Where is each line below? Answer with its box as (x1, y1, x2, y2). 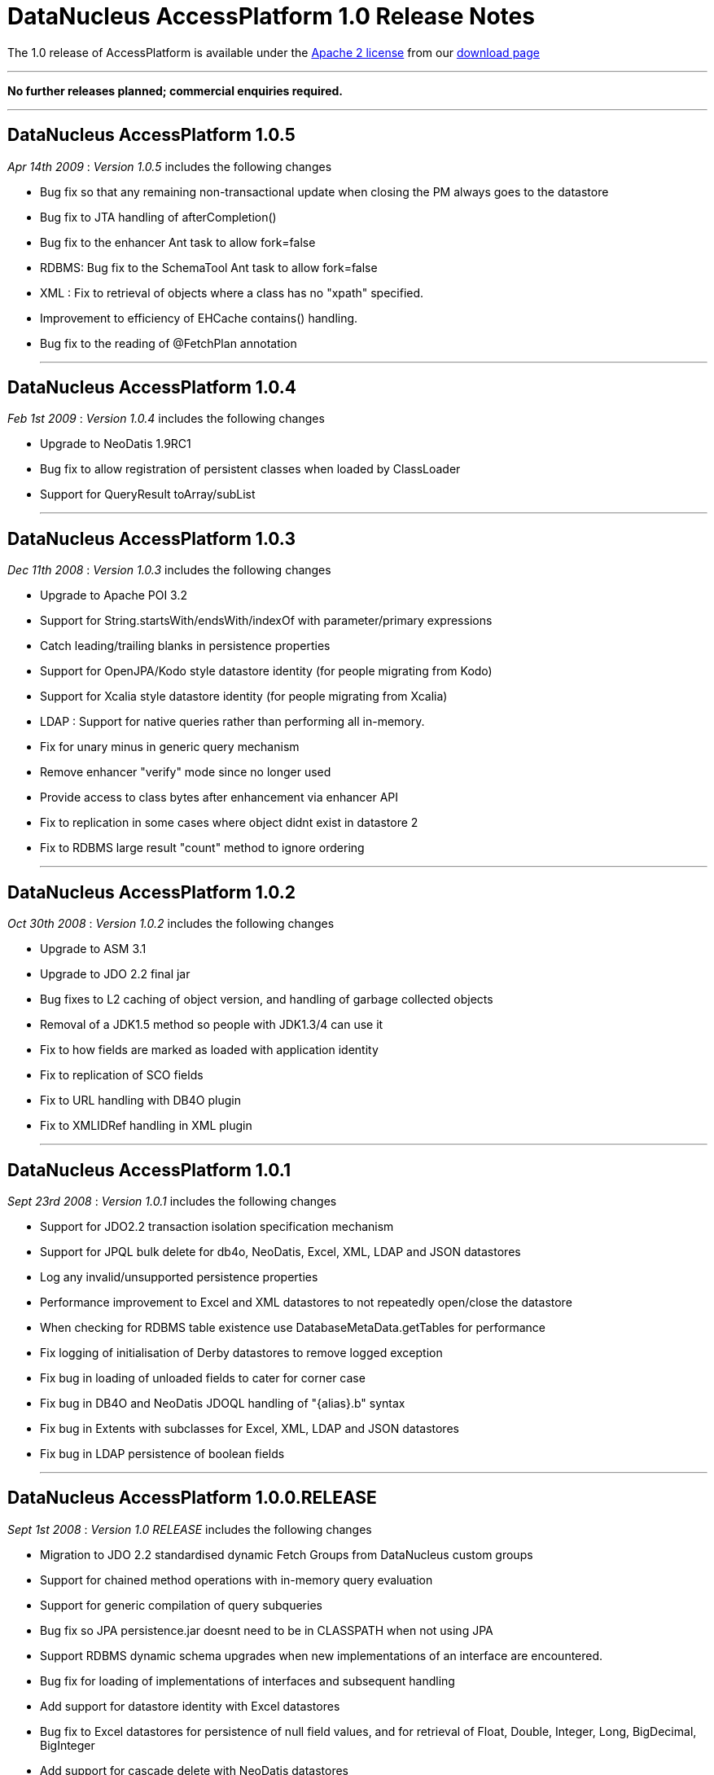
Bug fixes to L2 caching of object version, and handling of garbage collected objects (40, 992, 493, 1007)
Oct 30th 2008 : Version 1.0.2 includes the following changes (7, 916, 335, 931)
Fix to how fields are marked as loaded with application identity (40, 1043, 379, 1057)
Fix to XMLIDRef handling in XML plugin (40, 1118, 252, 1133)
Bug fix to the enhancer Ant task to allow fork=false (40, 235, 316, 249)
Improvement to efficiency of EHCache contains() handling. (40, 310, 358, 325)
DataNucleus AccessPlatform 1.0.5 (7, 125, 296, 146)
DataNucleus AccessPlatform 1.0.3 (7, 528, 296, 549)
